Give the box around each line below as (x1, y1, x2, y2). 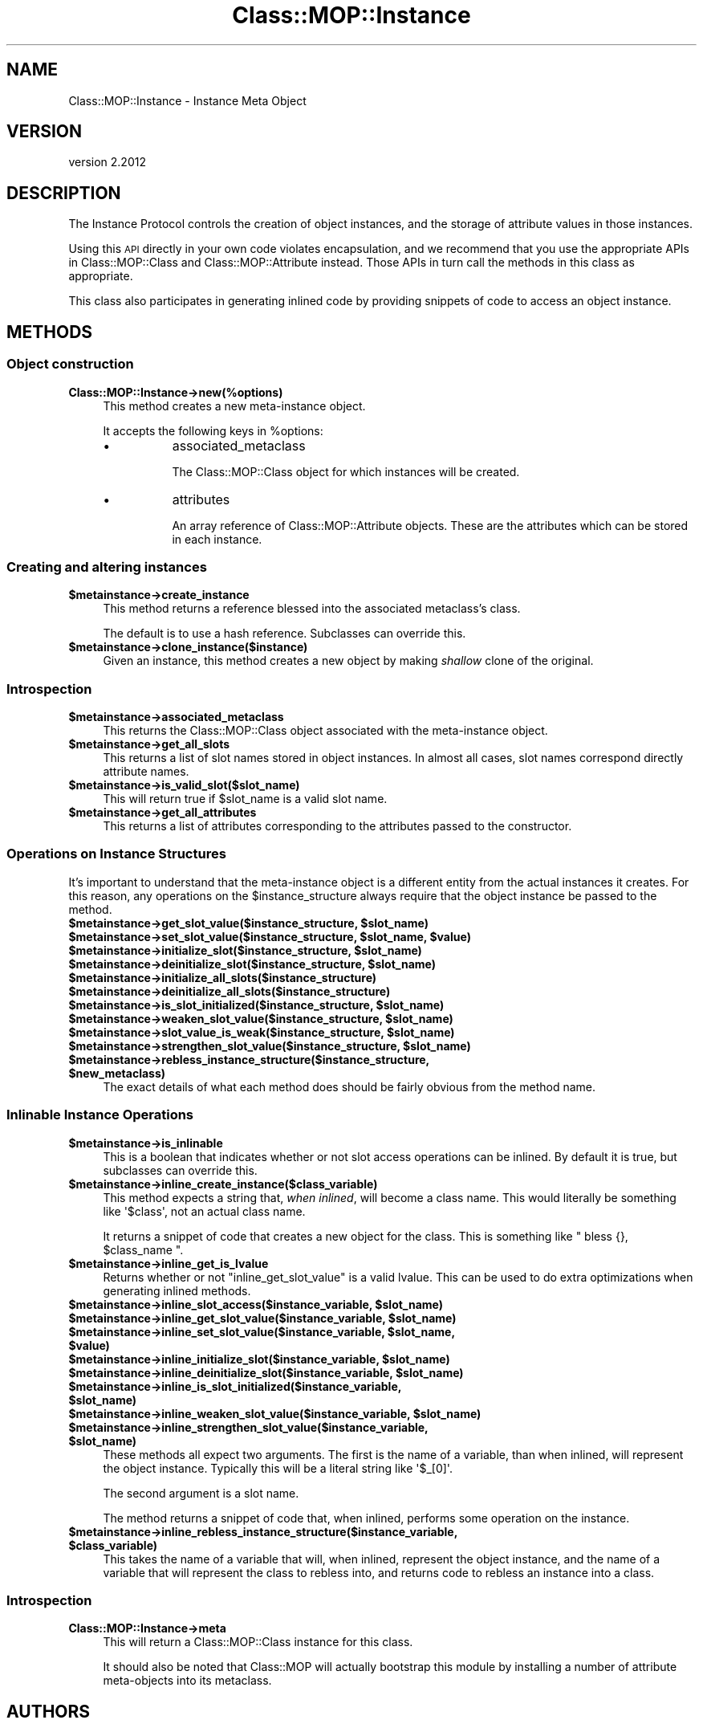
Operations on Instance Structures (6, 846, 226, 862)
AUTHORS (6, 1701, 91, 1722)
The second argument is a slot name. (103, 1486, 299, 1500)
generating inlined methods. (103, 1283, 251, 1298)
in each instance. (172, 532, 262, 546)
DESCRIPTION (6, 182, 121, 203)
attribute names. (103, 764, 189, 778)
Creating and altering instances (6, 558, 207, 575)
